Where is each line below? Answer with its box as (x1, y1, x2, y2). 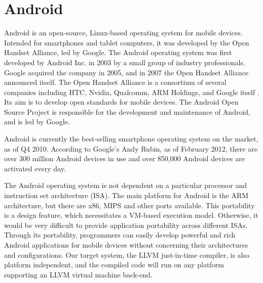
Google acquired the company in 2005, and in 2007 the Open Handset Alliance (4, 67, 249, 77)
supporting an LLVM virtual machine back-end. (4, 269, 153, 279)
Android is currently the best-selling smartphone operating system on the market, (4, 133, 258, 144)
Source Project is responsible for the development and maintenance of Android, (4, 106, 250, 117)
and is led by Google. (4, 116, 70, 127)
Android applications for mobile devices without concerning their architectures (4, 240, 248, 250)
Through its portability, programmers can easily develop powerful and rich (4, 229, 236, 240)
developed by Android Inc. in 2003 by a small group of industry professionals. (4, 57, 245, 67)
